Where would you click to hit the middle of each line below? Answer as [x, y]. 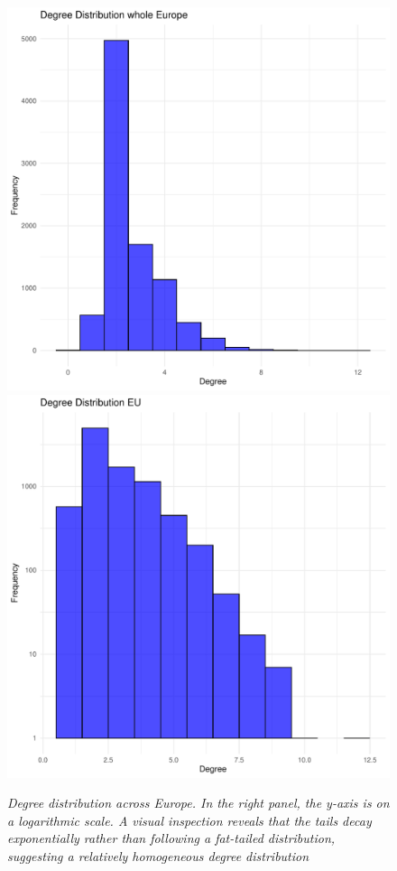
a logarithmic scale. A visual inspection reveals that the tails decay [189, 820]
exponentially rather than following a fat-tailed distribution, [171, 838]
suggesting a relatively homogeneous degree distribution [158, 855]
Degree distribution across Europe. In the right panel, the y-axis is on [198, 803]
